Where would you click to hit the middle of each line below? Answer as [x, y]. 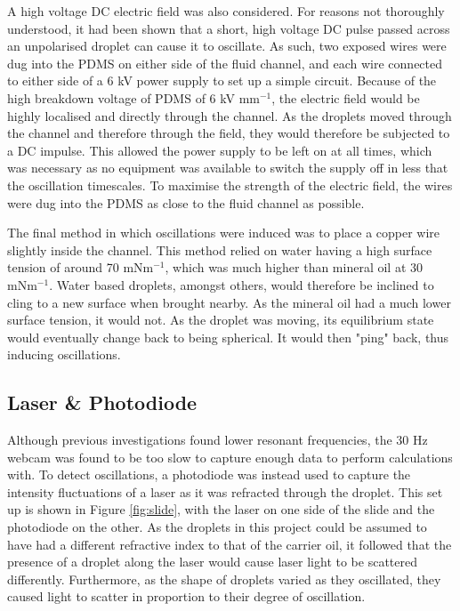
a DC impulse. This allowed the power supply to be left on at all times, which [220, 150]
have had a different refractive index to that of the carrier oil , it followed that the [230, 544]
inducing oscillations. [64, 354]
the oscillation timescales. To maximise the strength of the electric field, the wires [230, 185]
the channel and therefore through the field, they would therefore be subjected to [229, 133]
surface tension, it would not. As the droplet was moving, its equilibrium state [221, 320]
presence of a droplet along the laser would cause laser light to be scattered [212, 562]
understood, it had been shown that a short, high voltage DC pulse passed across [229, 28]
